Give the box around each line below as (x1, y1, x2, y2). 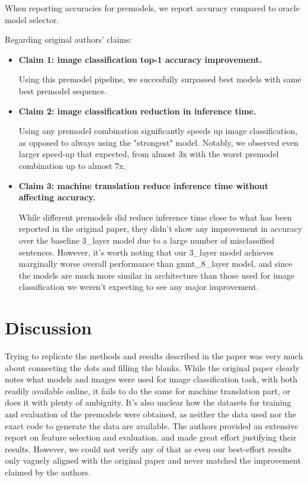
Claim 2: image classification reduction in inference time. (18, 104, 256, 117)
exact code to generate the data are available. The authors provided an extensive (5, 419, 299, 432)
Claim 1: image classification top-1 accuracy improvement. (18, 53, 262, 65)
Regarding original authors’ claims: (5, 33, 132, 46)
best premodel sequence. (18, 84, 107, 97)
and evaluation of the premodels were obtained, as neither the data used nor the (5, 407, 296, 420)
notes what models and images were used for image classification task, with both (5, 373, 298, 385)
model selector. (5, 13, 59, 25)
